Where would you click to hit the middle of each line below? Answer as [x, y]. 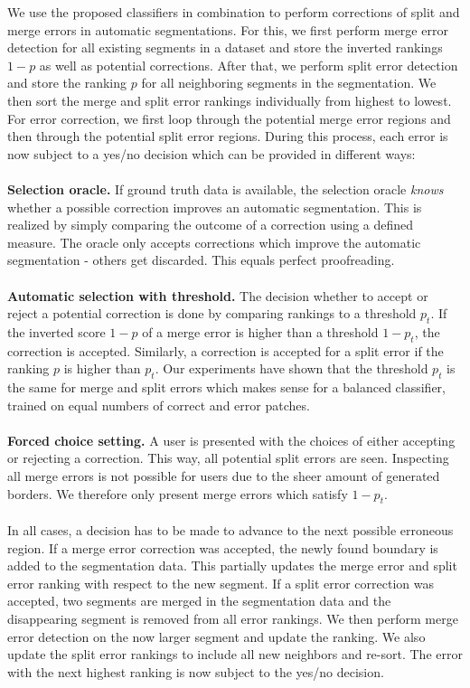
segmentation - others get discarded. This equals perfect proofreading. [201, 260]
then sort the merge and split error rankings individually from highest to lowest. [230, 100]
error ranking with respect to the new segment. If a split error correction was [221, 583]
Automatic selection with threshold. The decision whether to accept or [218, 295]
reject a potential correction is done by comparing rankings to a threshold [212, 313]
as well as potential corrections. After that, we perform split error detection [249, 65]
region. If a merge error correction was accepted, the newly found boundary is [223, 547]
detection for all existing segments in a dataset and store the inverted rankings [225, 47]
